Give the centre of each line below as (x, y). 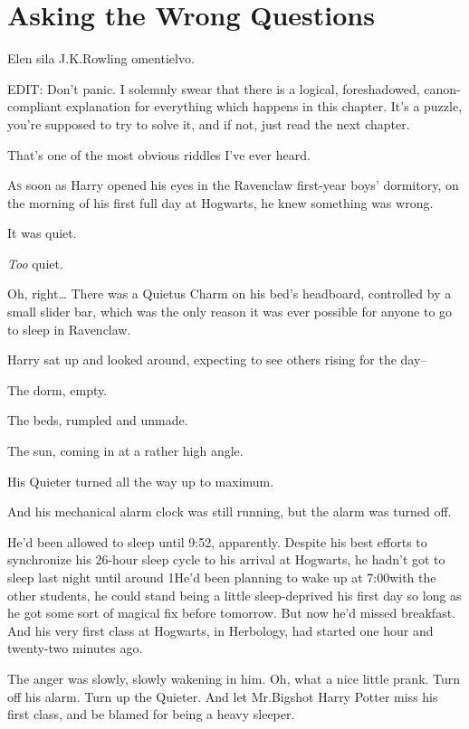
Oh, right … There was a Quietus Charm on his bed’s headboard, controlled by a (230, 293)
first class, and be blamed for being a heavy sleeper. (151, 714)
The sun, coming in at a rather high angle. (125, 451)
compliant (35, 106)
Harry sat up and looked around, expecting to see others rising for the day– (217, 360)
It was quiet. (42, 233)
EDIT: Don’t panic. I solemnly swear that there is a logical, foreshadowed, (214, 88)
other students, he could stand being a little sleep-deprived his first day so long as (234, 595)
